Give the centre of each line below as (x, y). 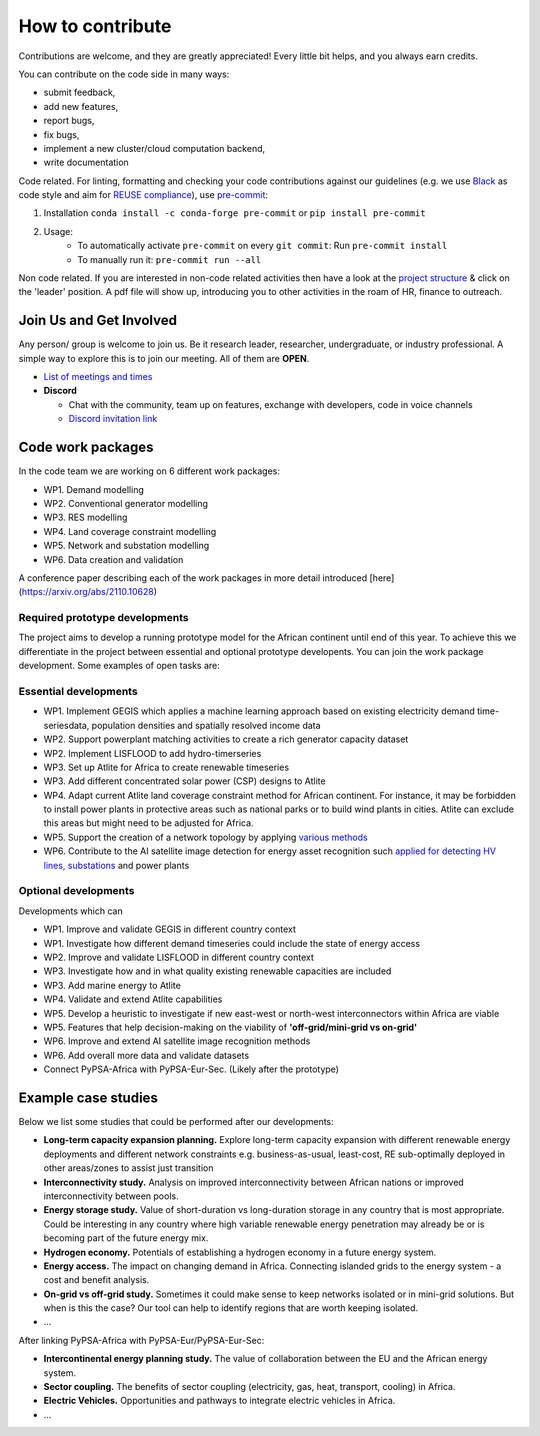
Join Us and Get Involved (97, 320)
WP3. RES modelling (85, 517)
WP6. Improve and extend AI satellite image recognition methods (177, 1041)
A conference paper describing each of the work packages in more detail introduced (193, 577)
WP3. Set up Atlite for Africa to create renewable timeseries (166, 767)
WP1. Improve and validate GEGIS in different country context (170, 929)
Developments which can (71, 911)
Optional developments (76, 891)
